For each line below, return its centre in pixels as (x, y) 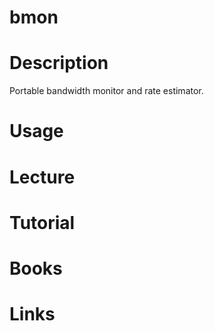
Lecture (42, 177)
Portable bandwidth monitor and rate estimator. (106, 91)
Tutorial (42, 222)
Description (59, 63)
